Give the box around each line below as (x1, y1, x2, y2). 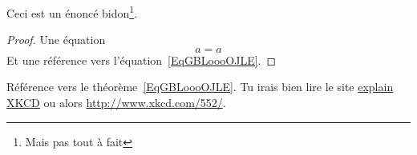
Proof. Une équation (6, 31, 106, 48)
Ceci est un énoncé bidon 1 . (6, 2, 138, 21)
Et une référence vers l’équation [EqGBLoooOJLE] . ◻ (6, 51, 277, 68)
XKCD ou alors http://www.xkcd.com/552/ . (6, 94, 226, 111)
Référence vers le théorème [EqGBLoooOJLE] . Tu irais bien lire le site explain (6, 78, 394, 95)
